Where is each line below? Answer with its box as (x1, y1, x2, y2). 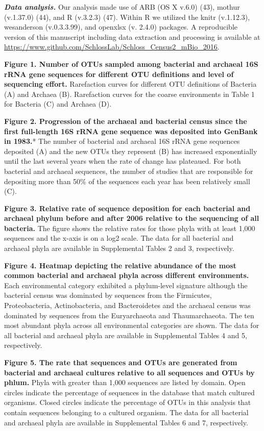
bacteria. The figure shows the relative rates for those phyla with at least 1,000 (4, 222, 255, 233)
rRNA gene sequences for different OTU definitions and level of (4, 68, 234, 79)
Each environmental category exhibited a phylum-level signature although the (4, 280, 248, 290)
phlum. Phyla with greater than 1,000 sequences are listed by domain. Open (4, 377, 246, 388)
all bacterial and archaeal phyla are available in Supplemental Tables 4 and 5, (4, 329, 247, 340)
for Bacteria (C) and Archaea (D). (4, 98, 112, 109)
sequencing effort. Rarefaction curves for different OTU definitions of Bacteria (4, 79, 257, 89)
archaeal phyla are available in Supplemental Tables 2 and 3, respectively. (4, 243, 234, 253)
